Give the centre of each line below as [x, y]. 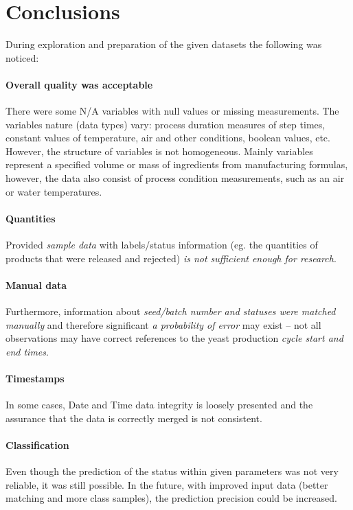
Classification [37, 445]
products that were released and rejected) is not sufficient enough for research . [171, 258]
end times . [27, 351]
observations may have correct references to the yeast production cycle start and [174, 338]
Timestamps [35, 379]
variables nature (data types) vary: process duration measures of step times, [166, 124]
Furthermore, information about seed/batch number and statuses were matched [171, 311]
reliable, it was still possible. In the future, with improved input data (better [167, 484]
